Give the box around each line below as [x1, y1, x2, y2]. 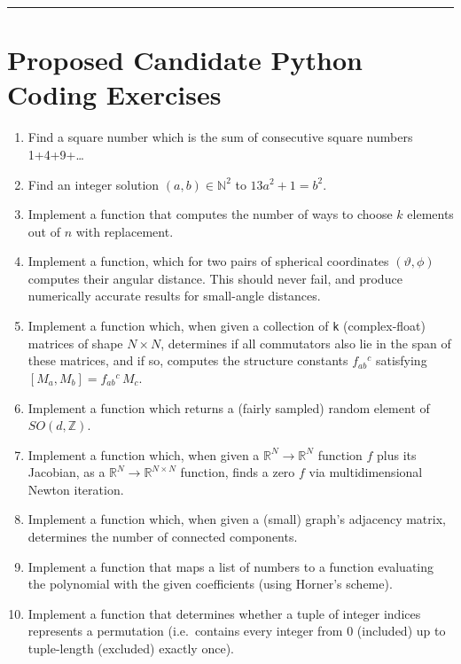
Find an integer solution [27, 175, 160, 193]
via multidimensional [309, 463, 423, 481]
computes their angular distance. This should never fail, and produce [27, 269, 402, 287]
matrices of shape [27, 333, 123, 352]
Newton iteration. [27, 480, 124, 498]
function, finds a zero [180, 463, 295, 481]
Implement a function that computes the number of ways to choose [27, 205, 393, 223]
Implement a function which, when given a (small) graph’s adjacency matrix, [27, 510, 446, 528]
